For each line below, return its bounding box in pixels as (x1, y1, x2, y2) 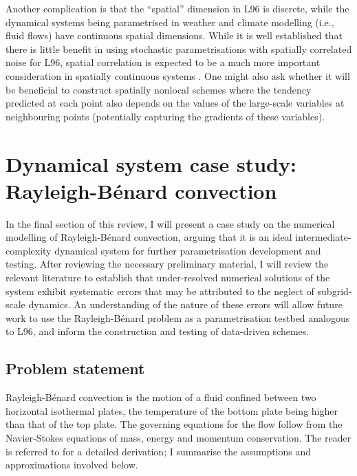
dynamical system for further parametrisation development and (54, 243, 321, 257)
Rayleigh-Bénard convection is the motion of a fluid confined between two (6, 390, 316, 404)
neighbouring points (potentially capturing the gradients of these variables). (6, 109, 325, 123)
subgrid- (317, 283, 352, 298)
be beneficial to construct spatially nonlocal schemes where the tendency (6, 82, 312, 96)
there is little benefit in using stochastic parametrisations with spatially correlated (6, 41, 352, 56)
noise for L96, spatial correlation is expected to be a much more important (6, 55, 321, 69)
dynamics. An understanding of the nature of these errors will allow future (28, 297, 343, 312)
